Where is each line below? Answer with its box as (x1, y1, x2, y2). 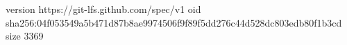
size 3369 (6, 29, 44, 43)
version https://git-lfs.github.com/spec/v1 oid (6, 2, 201, 16)
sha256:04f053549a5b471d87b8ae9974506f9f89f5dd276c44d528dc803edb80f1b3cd (6, 15, 342, 29)
